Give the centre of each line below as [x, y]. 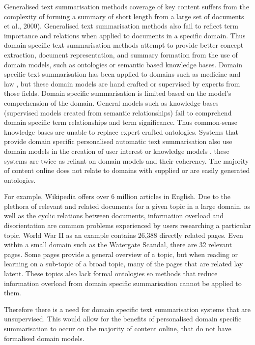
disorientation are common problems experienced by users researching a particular [128, 225]
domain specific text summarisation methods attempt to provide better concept [124, 45]
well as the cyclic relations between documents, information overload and [114, 216]
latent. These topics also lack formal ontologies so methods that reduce [111, 273]
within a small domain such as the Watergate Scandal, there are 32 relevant [118, 244]
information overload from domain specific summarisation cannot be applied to [123, 283]
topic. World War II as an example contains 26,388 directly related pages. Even [124, 235]
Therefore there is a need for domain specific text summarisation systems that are [127, 309]
